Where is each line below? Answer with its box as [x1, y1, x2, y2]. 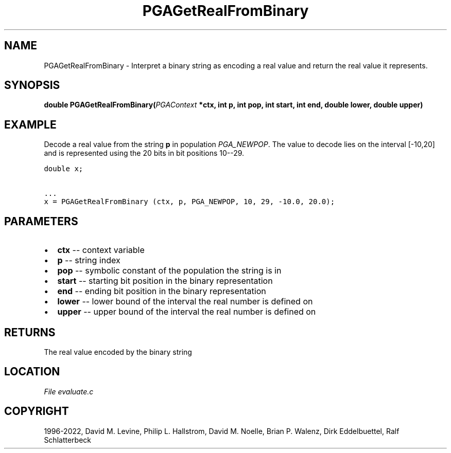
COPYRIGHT [4, 405, 69, 418]
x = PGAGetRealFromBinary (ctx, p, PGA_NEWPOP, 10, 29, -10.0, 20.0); [44, 197, 335, 206]
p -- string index [57, 255, 120, 266]
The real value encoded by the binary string [44, 347, 192, 356]
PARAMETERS [4, 214, 78, 228]
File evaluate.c [44, 387, 94, 396]
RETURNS [4, 325, 56, 339]
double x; [44, 165, 83, 173]
